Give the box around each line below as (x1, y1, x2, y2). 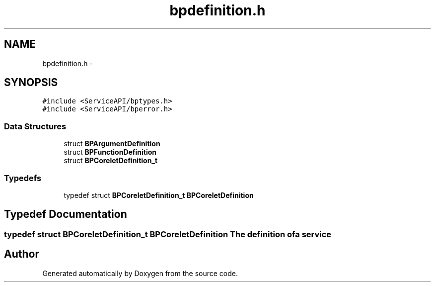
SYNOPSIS (4, 76, 58, 89)
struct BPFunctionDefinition (64, 148, 157, 157)
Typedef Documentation (4, 208, 127, 221)
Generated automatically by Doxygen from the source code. (42, 269, 238, 278)
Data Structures (4, 121, 67, 131)
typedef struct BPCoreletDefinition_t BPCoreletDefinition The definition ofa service (4, 229, 332, 239)
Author (4, 248, 39, 261)
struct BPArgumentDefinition (64, 139, 160, 148)
